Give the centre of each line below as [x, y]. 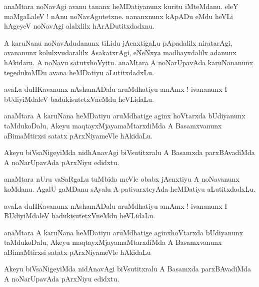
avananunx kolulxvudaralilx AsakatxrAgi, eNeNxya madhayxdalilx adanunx [120, 52]
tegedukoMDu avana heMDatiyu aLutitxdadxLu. [79, 72]
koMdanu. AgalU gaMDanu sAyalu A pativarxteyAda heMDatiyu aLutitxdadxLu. [130, 188]
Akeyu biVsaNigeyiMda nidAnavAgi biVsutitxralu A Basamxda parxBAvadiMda [127, 269]
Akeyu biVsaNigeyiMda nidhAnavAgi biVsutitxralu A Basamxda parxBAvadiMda [129, 152]
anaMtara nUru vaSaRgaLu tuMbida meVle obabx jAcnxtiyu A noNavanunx [122, 179]
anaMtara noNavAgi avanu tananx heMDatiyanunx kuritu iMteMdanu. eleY [121, 6]
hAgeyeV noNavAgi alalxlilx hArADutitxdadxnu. [79, 26]
